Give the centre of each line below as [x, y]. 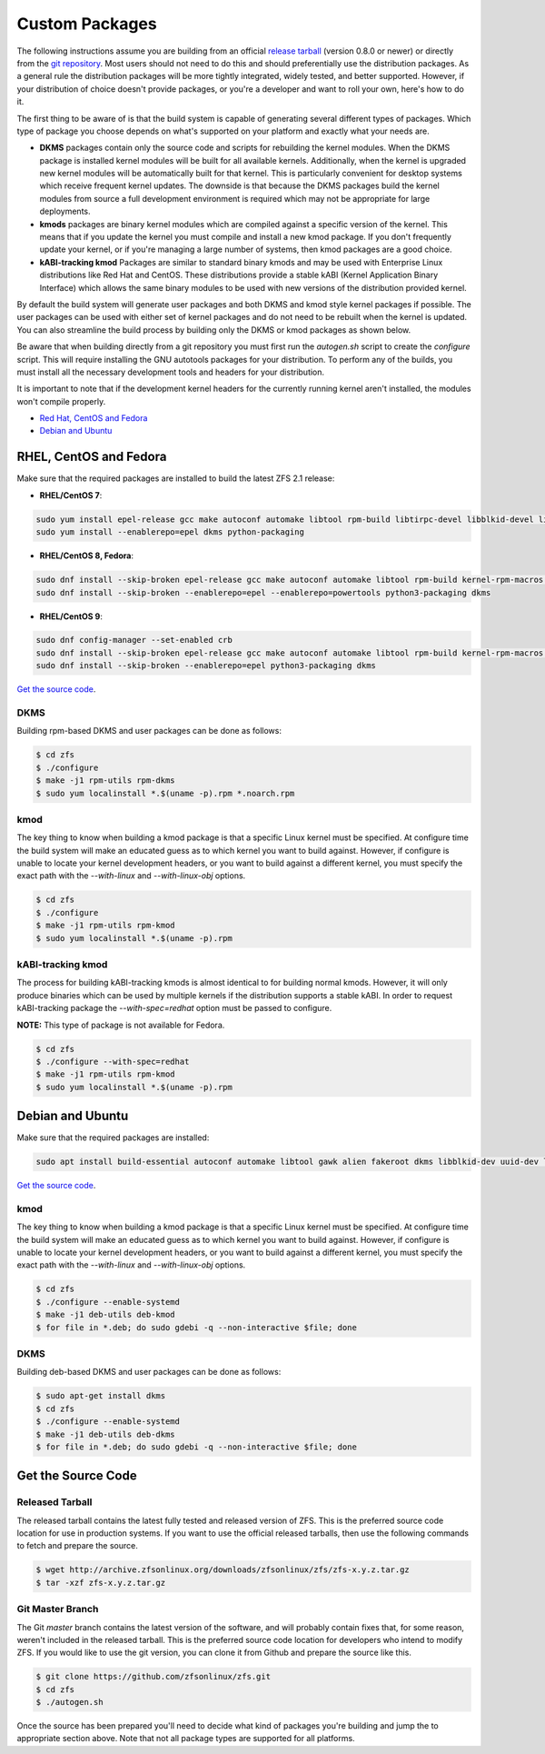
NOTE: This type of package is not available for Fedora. [121, 1025]
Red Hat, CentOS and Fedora [94, 418]
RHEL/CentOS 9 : [71, 616]
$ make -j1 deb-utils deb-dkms [106, 1434]
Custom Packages [87, 24]
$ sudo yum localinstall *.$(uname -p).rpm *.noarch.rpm [165, 793]
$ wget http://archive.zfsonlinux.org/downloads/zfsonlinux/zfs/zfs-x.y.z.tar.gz [223, 1570]
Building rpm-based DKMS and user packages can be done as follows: [149, 731]
